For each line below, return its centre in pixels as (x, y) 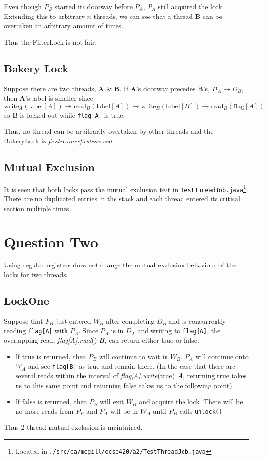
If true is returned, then (51, 356)
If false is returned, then (51, 401)
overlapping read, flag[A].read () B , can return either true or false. (101, 340)
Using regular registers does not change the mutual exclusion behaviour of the (120, 265)
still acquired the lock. (191, 6)
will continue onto (222, 356)
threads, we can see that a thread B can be (158, 16)
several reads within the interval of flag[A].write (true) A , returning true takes (131, 375)
